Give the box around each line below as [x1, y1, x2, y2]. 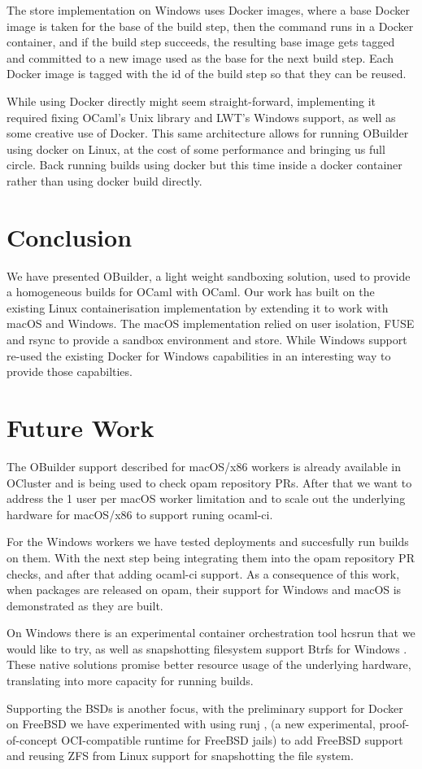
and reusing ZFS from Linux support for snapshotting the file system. [7, 747, 354, 764]
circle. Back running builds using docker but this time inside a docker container [7, 156, 402, 173]
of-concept [7, 731, 58, 748]
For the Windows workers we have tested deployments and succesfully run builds [7, 533, 409, 550]
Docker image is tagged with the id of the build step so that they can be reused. [7, 65, 407, 82]
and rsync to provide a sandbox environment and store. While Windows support [7, 331, 407, 348]
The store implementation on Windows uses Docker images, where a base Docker [7, 2, 410, 18]
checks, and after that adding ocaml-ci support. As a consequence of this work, [7, 565, 400, 582]
